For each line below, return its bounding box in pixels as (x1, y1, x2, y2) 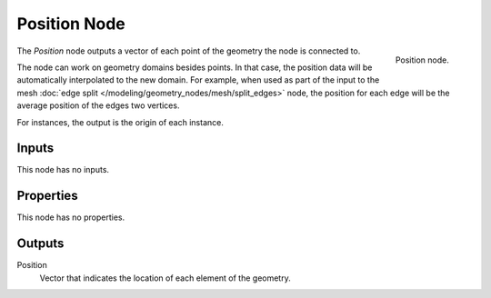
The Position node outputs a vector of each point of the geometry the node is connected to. (16, 45, 361, 56)
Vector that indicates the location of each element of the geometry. (39, 273, 291, 283)
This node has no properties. (16, 212, 125, 223)
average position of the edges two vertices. (16, 100, 180, 111)
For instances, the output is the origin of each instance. (16, 116, 225, 127)
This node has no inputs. (16, 164, 109, 175)
